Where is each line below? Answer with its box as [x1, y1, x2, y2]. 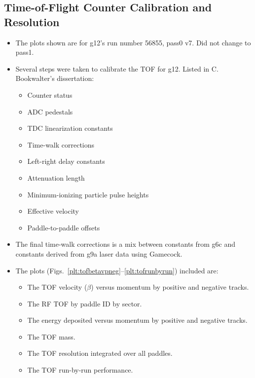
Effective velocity [27, 206, 79, 216]
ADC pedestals [27, 106, 73, 116]
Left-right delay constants [27, 156, 105, 166]
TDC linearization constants [27, 123, 113, 133]
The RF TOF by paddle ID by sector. [27, 298, 142, 308]
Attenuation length [27, 172, 85, 183]
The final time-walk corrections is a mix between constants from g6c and [15, 239, 236, 249]
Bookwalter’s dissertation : [15, 73, 94, 83]
